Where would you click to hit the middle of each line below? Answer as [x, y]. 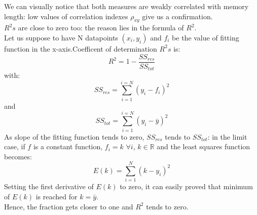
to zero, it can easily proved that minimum [186, 186]
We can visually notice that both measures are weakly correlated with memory [126, 6]
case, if [15, 146]
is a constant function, [68, 146]
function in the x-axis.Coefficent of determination [81, 48]
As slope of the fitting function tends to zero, [74, 136]
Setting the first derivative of [49, 186]
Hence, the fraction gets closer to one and [69, 206]
